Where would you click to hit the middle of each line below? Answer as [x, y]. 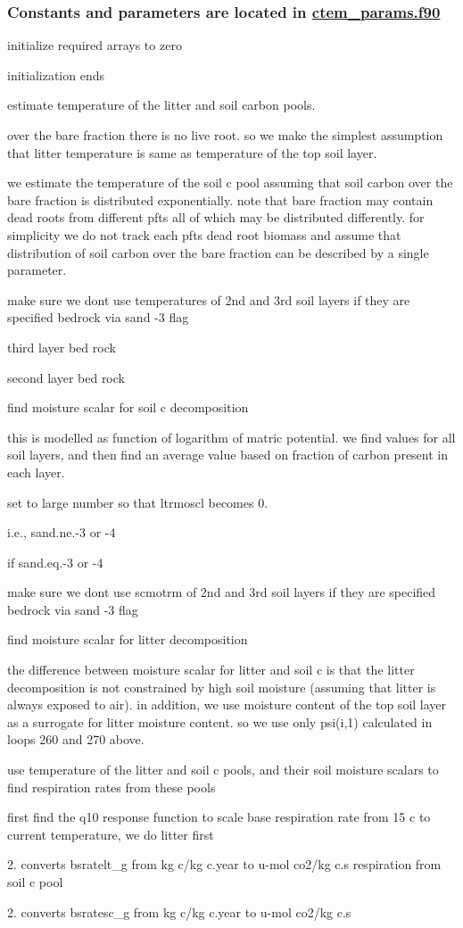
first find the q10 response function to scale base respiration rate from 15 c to [219, 817]
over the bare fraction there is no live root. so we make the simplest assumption [225, 135]
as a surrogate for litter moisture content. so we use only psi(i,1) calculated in [220, 721]
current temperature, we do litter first [111, 834]
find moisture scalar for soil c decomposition [128, 407]
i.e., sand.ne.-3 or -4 [62, 532]
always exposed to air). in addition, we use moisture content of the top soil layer [227, 704]
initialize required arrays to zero [95, 45]
